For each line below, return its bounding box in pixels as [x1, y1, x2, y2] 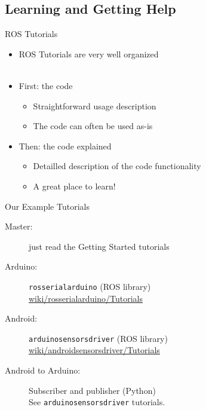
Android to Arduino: [5, 364, 81, 377]
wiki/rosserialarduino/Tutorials [29, 292, 143, 304]
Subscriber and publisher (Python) [29, 384, 156, 396]
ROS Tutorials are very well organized [19, 47, 159, 60]
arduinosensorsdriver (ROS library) [29, 332, 168, 344]
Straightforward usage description [33, 99, 156, 112]
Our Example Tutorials [5, 200, 90, 212]
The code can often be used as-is [33, 120, 153, 132]
